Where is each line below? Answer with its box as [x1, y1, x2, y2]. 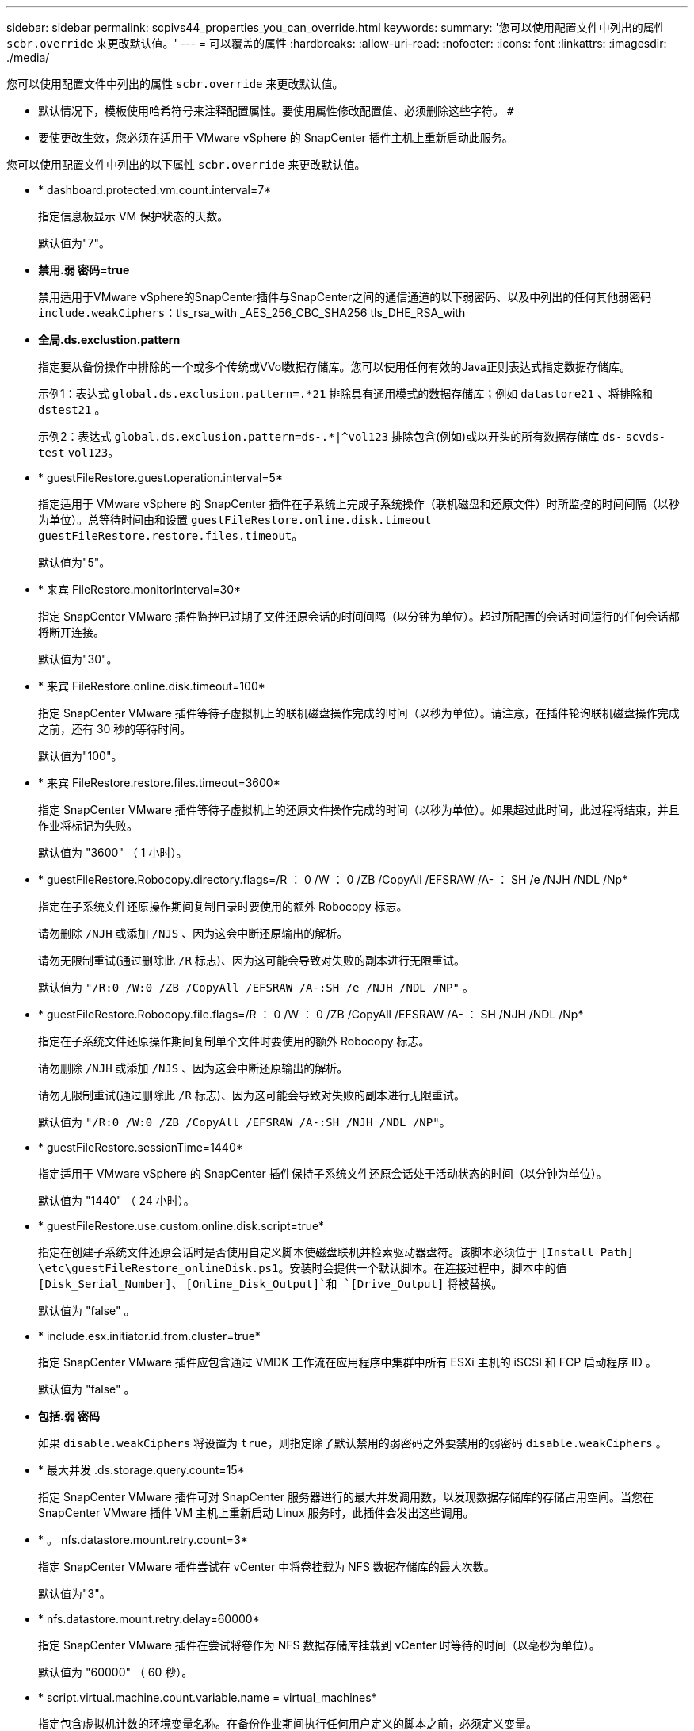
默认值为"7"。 [38, 236, 110, 250]
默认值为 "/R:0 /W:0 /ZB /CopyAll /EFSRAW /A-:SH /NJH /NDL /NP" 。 [38, 1115, 451, 1129]
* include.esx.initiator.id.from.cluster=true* [38, 1329, 261, 1343]
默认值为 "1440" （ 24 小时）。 [38, 1194, 195, 1207]
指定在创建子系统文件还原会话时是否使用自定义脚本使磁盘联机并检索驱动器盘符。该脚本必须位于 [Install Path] [38, 1245, 634, 1259]
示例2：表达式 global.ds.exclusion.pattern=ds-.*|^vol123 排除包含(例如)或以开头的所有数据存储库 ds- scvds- [38, 430, 665, 443]
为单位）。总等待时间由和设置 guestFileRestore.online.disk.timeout [38, 513, 432, 526]
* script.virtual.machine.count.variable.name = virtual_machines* [38, 1691, 377, 1704]
